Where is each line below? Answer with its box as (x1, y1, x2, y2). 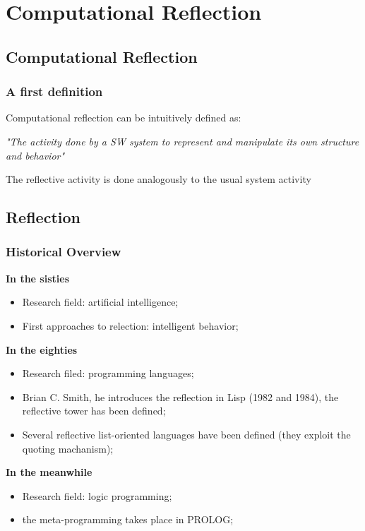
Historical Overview (6, 243, 121, 261)
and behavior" (6, 148, 65, 162)
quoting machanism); (22, 441, 114, 455)
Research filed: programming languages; (22, 366, 194, 381)
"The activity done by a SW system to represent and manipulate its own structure (6, 133, 359, 148)
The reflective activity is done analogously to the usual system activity (6, 172, 311, 186)
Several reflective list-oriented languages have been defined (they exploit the (22, 426, 351, 441)
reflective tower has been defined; (22, 403, 166, 418)
